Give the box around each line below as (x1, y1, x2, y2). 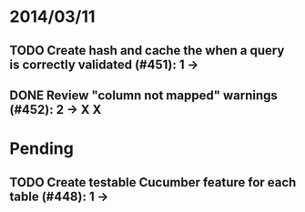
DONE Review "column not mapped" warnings (9, 87, 278, 103)
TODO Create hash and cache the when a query (9, 43, 285, 58)
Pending (9, 138, 75, 159)
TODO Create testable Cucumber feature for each (9, 175, 297, 190)
